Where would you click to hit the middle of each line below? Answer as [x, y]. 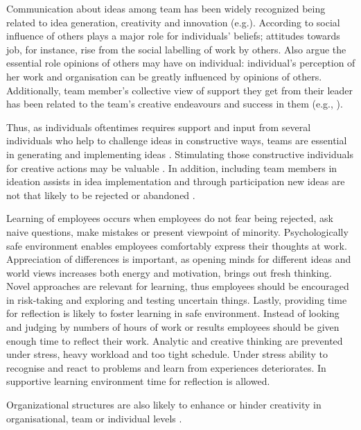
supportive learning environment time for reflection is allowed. [138, 381]
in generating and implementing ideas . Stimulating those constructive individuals [180, 154]
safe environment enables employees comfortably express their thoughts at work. [177, 245]
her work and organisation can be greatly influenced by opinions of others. [164, 76]
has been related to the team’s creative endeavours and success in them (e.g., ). [175, 104]
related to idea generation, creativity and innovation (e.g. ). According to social [173, 22]
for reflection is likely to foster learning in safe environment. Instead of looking [173, 313]
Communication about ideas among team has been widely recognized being [166, 8]
